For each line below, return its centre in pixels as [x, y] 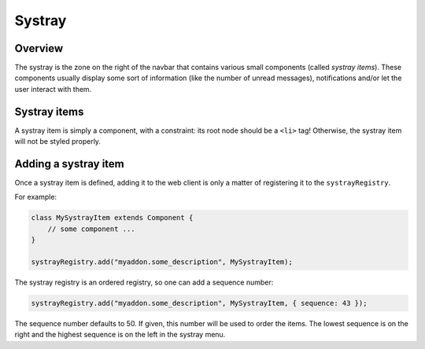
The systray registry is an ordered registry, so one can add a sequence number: [144, 282]
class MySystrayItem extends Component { [112, 218]
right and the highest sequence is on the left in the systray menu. [120, 335]
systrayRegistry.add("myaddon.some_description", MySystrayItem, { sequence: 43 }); [199, 303]
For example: [36, 197]
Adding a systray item [70, 164]
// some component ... [91, 229]
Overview [39, 48]
